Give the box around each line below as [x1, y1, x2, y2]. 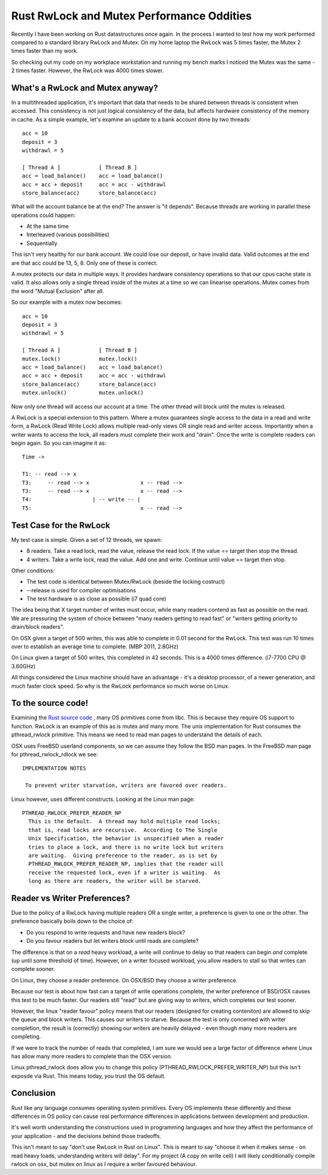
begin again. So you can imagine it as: [11, 439, 106, 447]
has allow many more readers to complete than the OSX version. [11, 1052, 173, 1060]
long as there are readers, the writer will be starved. [28, 878, 202, 885]
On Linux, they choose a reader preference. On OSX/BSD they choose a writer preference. [11, 976, 238, 984]
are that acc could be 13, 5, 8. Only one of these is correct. [11, 259, 158, 267]
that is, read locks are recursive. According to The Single [28, 826, 218, 834]
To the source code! [11, 698, 89, 708]
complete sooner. [11, 965, 55, 973]
